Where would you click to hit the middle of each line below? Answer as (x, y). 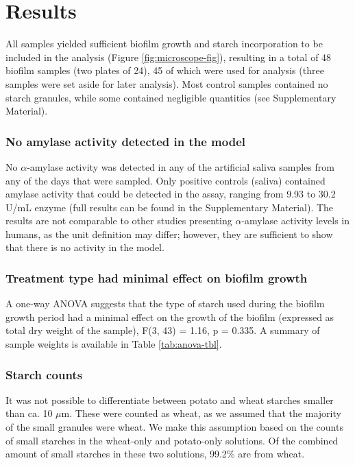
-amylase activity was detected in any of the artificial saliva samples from (181, 166)
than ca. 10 (29, 413)
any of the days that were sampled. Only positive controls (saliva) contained (166, 180)
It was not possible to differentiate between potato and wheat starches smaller (170, 400)
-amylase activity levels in (296, 220)
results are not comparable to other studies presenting (119, 220)
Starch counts (44, 374)
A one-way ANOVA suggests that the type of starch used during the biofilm (165, 303)
